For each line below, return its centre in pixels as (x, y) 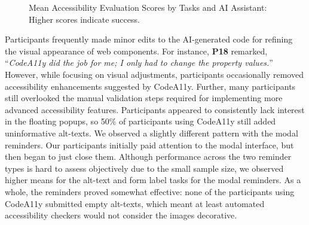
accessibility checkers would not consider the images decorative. (121, 215)
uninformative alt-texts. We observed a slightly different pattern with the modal (152, 133)
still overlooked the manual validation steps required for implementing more (144, 98)
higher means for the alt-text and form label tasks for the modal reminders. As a (153, 180)
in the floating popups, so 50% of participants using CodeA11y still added (140, 121)
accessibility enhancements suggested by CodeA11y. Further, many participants (150, 86)
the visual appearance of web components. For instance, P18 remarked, (136, 51)
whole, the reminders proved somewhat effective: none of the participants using (150, 191)
